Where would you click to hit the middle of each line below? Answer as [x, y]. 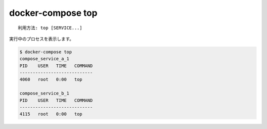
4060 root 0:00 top [51, 80]
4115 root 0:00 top [51, 114]
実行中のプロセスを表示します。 [42, 39]
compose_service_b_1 [44, 93]
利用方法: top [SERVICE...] [50, 28]
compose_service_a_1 [44, 59]
